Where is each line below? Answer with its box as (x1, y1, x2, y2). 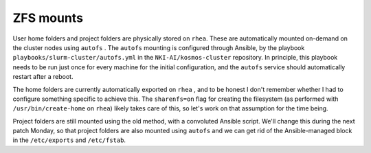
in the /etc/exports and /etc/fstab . (12, 136, 126, 144)
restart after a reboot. (12, 73, 74, 81)
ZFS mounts (12, 10, 84, 25)
